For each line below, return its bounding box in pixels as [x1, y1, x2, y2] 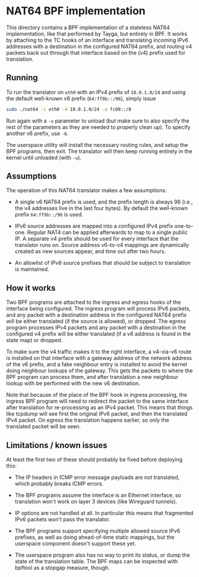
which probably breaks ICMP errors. [14, 480, 104, 487]
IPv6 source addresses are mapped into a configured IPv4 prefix [14, 222, 173, 230]
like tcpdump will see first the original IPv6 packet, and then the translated [6, 410, 188, 418]
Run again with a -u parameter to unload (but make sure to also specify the [6, 117, 189, 124]
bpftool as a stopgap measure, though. [14, 564, 110, 572]
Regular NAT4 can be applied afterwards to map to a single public [27, 229, 188, 236]
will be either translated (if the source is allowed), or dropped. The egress [6, 318, 186, 325]
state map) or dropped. [6, 337, 63, 344]
